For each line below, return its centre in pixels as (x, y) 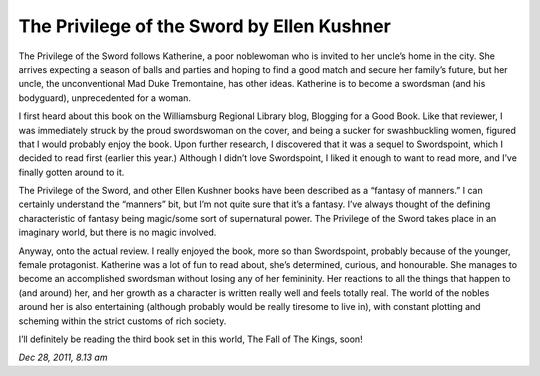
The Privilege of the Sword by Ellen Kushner (205, 26)
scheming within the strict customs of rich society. (122, 321)
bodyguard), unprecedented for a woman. (105, 97)
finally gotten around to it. (71, 172)
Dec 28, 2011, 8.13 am (63, 357)
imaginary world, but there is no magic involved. (117, 232)
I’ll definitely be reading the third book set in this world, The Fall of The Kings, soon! (191, 339)
